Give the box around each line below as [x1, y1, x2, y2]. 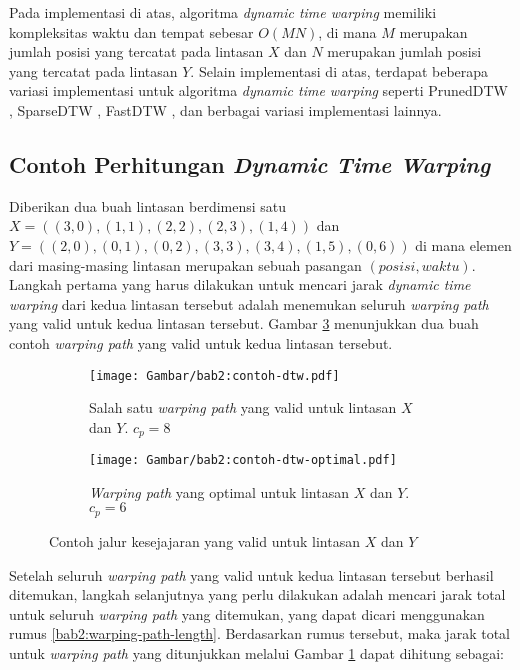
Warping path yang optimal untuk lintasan [89, 481, 349, 502]
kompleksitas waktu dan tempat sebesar [9, 21, 254, 42]
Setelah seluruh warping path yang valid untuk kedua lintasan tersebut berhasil [9, 564, 494, 585]
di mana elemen [415, 234, 512, 255]
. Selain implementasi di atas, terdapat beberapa [190, 60, 489, 81]
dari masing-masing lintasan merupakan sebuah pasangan [9, 254, 362, 275]
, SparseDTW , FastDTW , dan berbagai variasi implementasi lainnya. [9, 99, 442, 120]
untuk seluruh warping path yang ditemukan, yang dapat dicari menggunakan [9, 603, 485, 624]
